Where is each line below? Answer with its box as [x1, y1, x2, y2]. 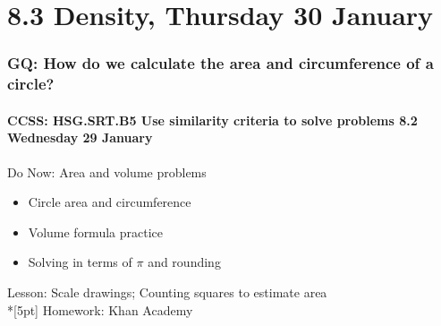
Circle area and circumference [28, 193, 191, 211]
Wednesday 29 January [7, 128, 153, 147]
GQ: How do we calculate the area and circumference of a [7, 52, 434, 74]
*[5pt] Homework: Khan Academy [7, 300, 193, 319]
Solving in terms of [28, 253, 132, 271]
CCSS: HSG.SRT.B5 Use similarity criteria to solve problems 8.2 [7, 110, 418, 129]
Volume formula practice [28, 222, 163, 241]
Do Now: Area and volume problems [7, 162, 207, 181]
